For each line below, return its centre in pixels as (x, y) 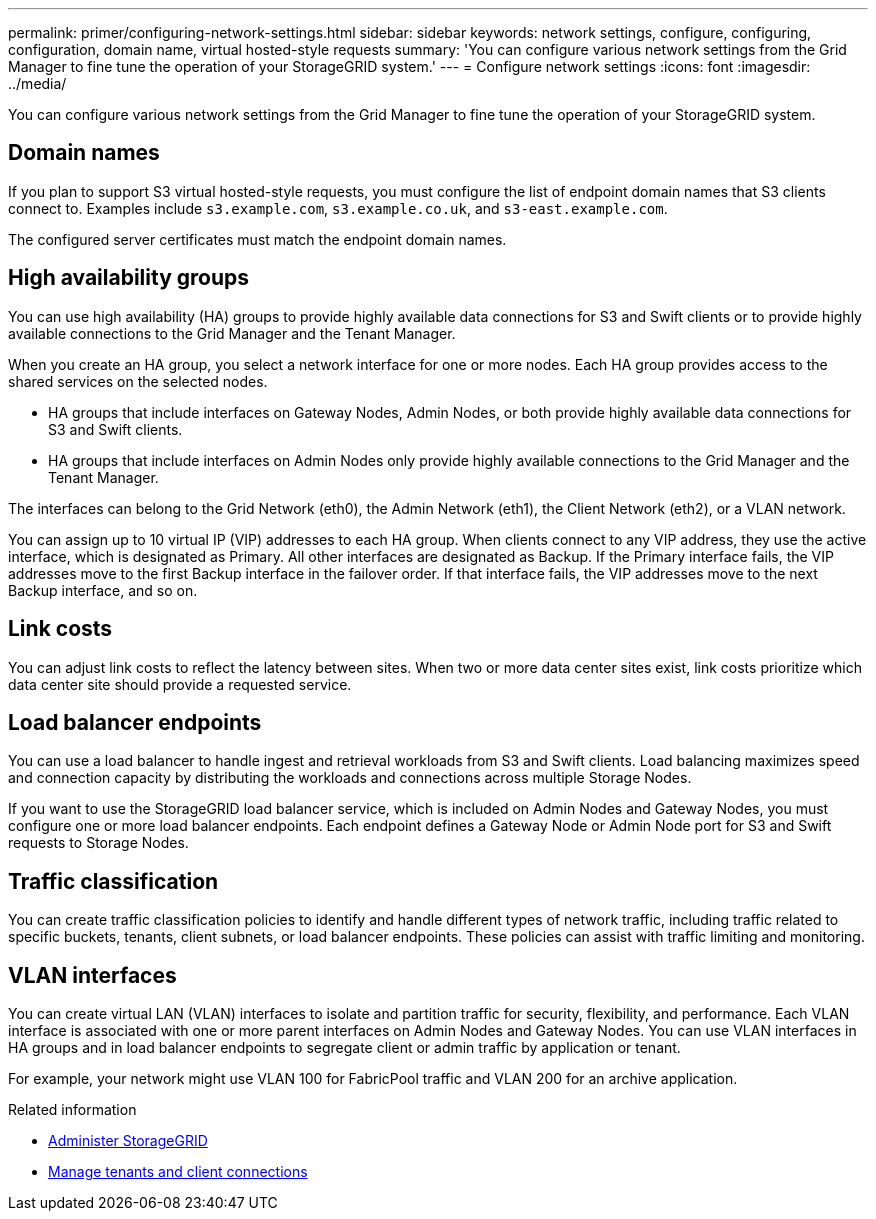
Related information (72, 1110)
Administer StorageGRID (128, 1141)
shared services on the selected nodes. (138, 381)
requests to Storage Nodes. (98, 843)
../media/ (37, 83)
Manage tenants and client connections (178, 1172)
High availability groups (129, 278)
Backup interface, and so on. (103, 590)
